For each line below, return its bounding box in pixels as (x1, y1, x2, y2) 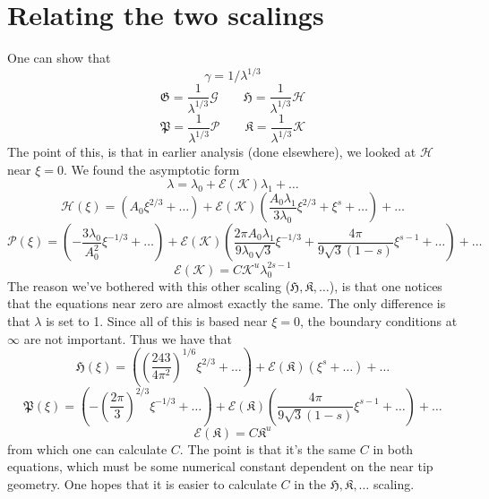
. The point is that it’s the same (179, 439, 356, 458)
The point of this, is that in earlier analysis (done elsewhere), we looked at (7, 142, 416, 161)
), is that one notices (329, 276, 442, 295)
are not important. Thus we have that (23, 329, 232, 348)
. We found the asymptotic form (63, 159, 240, 178)
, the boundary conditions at (299, 311, 458, 330)
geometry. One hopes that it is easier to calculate (7, 474, 277, 493)
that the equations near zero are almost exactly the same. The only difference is (7, 294, 446, 313)
